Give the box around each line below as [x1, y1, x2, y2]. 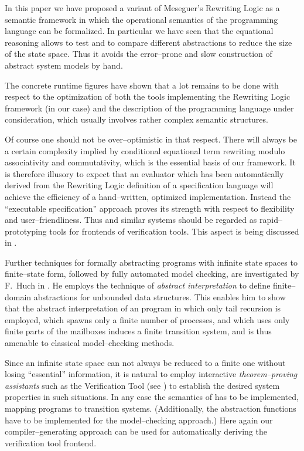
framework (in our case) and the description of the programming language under [5, 101, 294, 114]
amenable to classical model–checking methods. [5, 337, 175, 349]
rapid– [259, 213, 282, 226]
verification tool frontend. [5, 436, 97, 449]
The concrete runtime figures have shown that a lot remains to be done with [5, 79, 279, 91]
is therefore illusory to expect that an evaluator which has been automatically [5, 167, 284, 179]
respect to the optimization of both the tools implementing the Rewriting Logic [5, 90, 291, 103]
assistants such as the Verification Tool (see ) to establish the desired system [5, 379, 280, 391]
